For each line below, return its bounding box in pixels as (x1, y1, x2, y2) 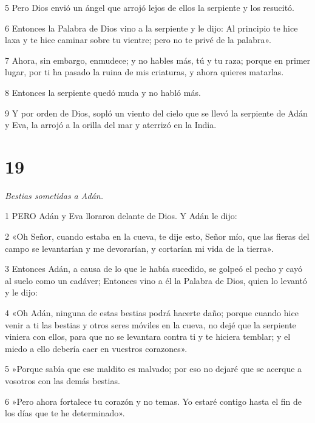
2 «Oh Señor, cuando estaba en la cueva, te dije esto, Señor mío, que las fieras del (5, 230, 310, 243)
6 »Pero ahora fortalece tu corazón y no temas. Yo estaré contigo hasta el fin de (5, 394, 302, 407)
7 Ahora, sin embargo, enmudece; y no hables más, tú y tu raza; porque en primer (5, 53, 311, 66)
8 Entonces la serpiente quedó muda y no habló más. (5, 86, 201, 98)
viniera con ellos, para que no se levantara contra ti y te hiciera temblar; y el (5, 330, 291, 343)
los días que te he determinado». (5, 407, 125, 419)
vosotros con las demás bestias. (5, 374, 120, 387)
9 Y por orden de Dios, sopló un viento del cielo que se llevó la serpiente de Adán (5, 106, 308, 119)
